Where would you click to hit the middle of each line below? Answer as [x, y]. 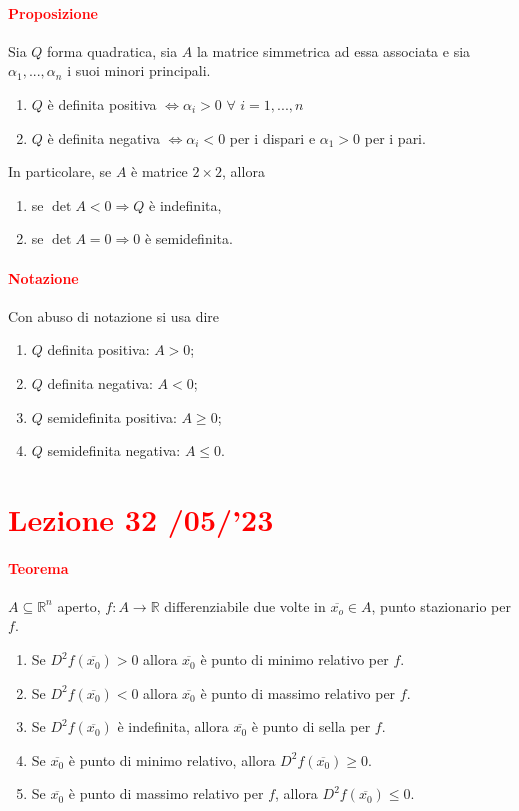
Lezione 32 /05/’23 [141, 518]
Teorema [38, 567]
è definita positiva [102, 103]
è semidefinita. [188, 238]
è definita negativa [103, 137]
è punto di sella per [311, 726]
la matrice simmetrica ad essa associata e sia [333, 50]
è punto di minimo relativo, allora [172, 759]
